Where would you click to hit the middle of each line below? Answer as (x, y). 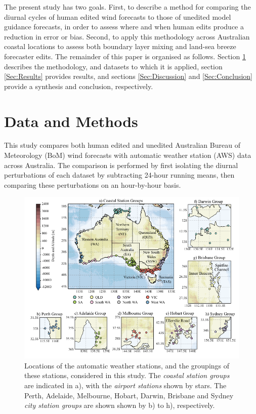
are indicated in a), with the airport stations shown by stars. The (125, 385)
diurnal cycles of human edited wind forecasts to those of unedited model (118, 16)
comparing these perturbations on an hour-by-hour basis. (93, 184)
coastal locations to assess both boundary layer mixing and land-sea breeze (120, 46)
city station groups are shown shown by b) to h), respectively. (120, 405)
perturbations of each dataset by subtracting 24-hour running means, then (119, 175)
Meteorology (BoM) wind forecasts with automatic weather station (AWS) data (128, 155)
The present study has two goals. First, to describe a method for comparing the (127, 7)
